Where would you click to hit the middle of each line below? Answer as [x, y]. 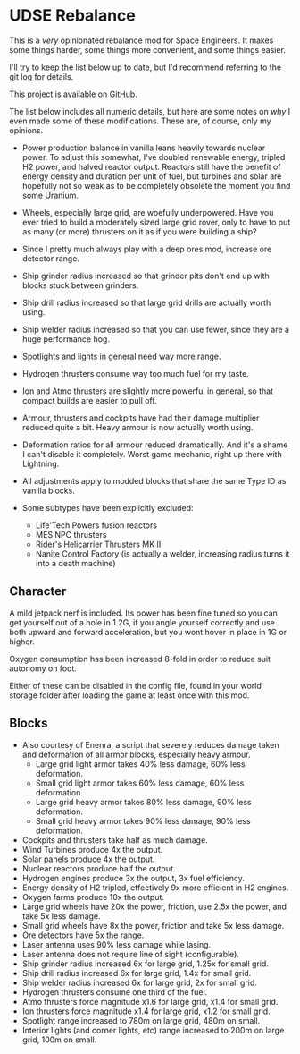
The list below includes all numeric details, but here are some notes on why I [150, 111]
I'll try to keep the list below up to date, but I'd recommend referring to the [146, 67]
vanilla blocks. [49, 490]
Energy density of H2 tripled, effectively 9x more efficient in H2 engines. [155, 888]
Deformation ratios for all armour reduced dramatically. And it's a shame [155, 445]
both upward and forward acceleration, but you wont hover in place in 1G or [148, 632]
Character [38, 591]
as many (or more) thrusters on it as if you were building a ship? [139, 231]
